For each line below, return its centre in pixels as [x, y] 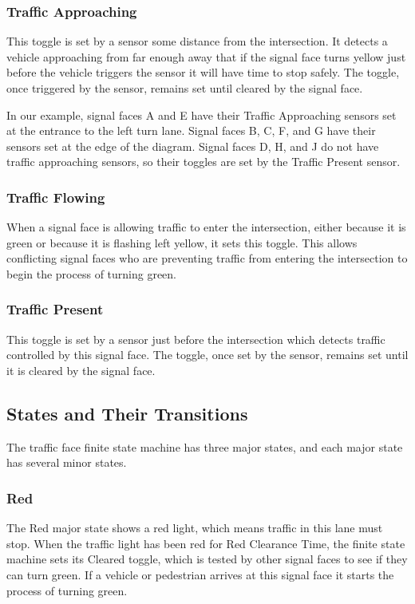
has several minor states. [67, 462]
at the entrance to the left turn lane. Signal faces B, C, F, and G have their [191, 130]
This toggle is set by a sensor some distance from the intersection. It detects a [197, 41]
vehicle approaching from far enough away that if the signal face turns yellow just [206, 56]
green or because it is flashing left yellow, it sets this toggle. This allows [182, 242]
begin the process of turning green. [92, 273]
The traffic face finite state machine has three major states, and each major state [205, 446]
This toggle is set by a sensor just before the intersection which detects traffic [196, 339]
